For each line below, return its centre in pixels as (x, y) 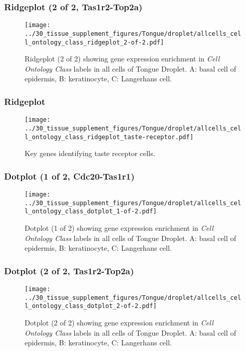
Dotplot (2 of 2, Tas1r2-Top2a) (69, 270)
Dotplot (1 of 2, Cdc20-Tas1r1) (69, 176)
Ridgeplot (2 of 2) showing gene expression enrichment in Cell (122, 59)
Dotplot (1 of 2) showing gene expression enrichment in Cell (119, 227)
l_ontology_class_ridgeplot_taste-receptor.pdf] (109, 137)
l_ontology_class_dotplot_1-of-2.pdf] (91, 212)
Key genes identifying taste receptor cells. (90, 153)
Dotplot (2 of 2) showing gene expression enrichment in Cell (119, 322)
